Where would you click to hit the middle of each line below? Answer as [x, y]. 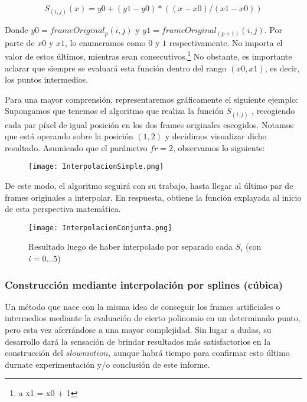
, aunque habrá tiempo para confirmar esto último [199, 353]
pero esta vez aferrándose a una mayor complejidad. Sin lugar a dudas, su [138, 329]
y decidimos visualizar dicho [216, 136]
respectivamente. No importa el [226, 42]
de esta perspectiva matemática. [63, 209]
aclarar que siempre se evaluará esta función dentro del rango [116, 68]
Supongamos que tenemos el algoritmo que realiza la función [114, 111]
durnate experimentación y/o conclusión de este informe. [107, 364]
